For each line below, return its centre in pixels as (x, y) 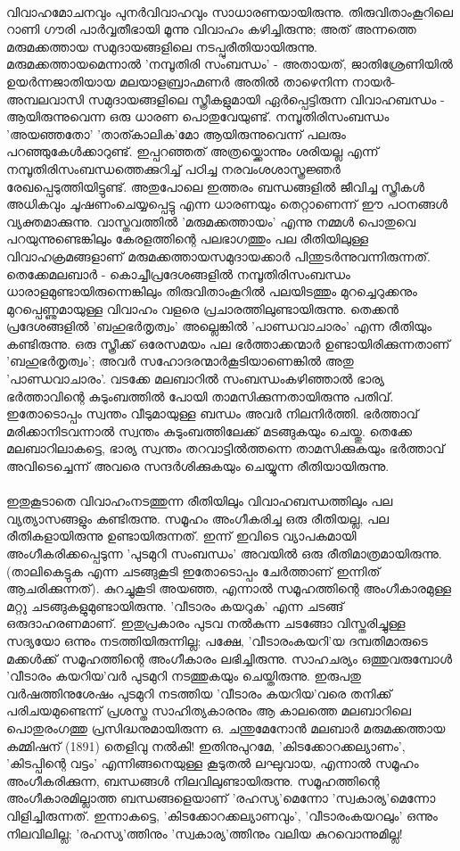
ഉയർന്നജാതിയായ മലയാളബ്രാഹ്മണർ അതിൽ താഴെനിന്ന (177, 81)
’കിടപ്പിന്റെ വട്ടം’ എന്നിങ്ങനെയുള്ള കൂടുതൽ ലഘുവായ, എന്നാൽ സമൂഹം (213, 763)
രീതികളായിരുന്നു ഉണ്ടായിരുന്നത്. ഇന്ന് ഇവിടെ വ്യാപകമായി (181, 536)
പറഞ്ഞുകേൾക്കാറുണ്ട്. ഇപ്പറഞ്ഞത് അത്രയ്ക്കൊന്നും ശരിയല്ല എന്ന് (193, 151)
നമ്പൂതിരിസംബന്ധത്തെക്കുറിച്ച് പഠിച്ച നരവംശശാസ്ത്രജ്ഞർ (173, 168)
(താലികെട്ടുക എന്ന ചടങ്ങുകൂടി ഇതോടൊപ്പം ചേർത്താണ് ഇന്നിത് (193, 570)
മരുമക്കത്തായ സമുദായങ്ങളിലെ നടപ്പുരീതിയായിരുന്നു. (162, 46)
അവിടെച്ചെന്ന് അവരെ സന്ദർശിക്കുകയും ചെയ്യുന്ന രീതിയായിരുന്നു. (198, 466)
